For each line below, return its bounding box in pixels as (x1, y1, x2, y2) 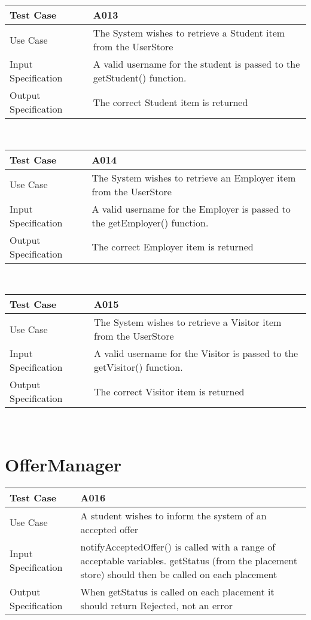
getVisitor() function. (94, 360, 183, 374)
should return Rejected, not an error (80, 598, 233, 612)
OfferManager (5, 452, 121, 476)
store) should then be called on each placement (80, 567, 278, 581)
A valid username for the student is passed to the (93, 57, 300, 71)
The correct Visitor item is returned (94, 384, 245, 398)
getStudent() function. (93, 71, 187, 84)
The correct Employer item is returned (92, 240, 254, 254)
